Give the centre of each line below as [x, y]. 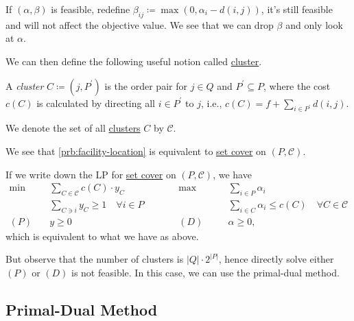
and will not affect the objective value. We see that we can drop [140, 24]
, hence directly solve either [276, 259]
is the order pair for [146, 85]
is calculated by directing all [96, 103]
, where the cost [297, 85]
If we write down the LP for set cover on [91, 174]
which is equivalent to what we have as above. [102, 236]
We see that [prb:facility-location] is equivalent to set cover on [136, 151]
